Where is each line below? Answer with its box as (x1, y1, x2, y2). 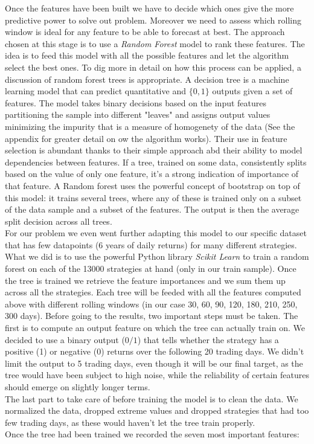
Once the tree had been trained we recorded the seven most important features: (5, 428, 300, 440)
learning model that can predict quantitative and (5, 85, 186, 97)
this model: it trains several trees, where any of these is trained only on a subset (5, 191, 302, 204)
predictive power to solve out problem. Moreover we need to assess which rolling (5, 13, 301, 26)
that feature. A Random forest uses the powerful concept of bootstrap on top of (5, 179, 300, 191)
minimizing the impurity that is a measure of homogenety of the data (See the (5, 120, 295, 132)
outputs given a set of (212, 85, 293, 97)
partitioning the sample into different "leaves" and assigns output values (5, 108, 271, 121)
